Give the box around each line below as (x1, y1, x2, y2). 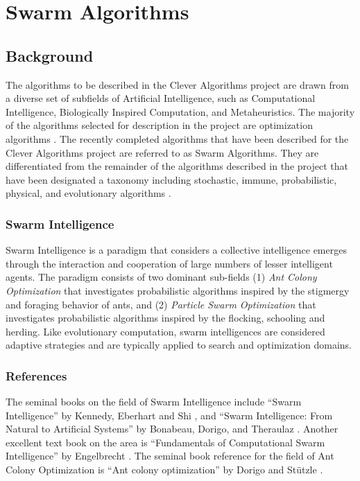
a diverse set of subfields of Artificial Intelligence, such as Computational (6, 91, 316, 105)
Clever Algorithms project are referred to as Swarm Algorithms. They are (6, 145, 319, 159)
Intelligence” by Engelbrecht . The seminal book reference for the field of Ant (6, 448, 334, 463)
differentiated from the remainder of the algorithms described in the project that (6, 159, 348, 173)
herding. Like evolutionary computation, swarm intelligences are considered (6, 324, 325, 338)
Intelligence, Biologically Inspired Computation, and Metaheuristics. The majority (6, 104, 355, 119)
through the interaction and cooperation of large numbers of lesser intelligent (6, 256, 333, 270)
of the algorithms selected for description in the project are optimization (6, 118, 313, 132)
